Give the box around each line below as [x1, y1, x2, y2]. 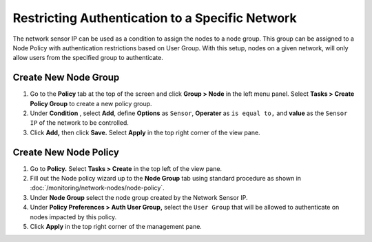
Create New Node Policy [12, 146, 120, 158]
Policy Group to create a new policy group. [30, 99, 152, 108]
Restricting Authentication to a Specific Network [12, 10, 297, 26]
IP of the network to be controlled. [30, 119, 129, 127]
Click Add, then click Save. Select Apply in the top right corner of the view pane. [30, 128, 261, 137]
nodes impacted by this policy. [30, 212, 117, 221]
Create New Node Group [12, 72, 120, 83]
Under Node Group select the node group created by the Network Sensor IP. [30, 193, 248, 201]
